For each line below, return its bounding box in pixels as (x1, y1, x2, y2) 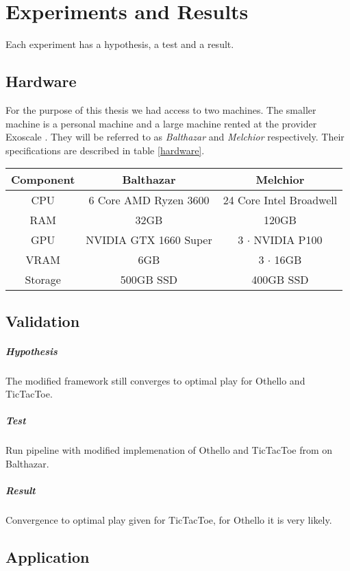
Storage (25, 271, 61, 288)
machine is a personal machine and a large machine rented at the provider (5, 116, 317, 130)
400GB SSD (251, 271, 309, 288)
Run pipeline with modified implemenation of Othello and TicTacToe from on (5, 443, 333, 457)
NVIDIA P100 (253, 232, 323, 248)
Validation (5, 310, 80, 331)
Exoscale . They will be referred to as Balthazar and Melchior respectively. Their (5, 130, 345, 144)
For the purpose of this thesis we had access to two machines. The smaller (5, 102, 316, 117)
